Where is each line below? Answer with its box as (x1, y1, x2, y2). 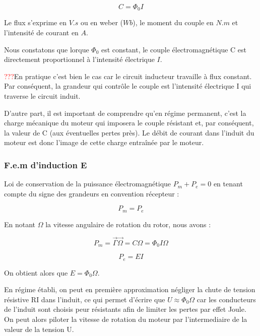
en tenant (213, 178, 243, 189)
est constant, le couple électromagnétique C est (101, 44, 247, 54)
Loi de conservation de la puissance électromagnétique (4, 178, 171, 189)
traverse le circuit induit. (4, 91, 81, 101)
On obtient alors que (4, 267, 68, 278)
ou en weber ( (80, 17, 123, 28)
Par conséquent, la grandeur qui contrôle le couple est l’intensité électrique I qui (4, 81, 251, 91)
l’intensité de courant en (4, 27, 79, 38)
